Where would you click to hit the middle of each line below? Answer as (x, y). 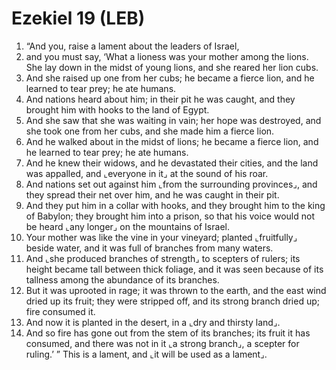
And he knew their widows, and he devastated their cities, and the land (172, 163)
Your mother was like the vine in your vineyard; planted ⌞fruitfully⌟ (161, 237)
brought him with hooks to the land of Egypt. (117, 109)
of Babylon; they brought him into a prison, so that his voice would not (170, 216)
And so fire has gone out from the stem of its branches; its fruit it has (168, 333)
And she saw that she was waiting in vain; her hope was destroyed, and (173, 120)
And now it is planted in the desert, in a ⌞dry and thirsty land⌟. (153, 322)
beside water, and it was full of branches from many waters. (149, 248)
